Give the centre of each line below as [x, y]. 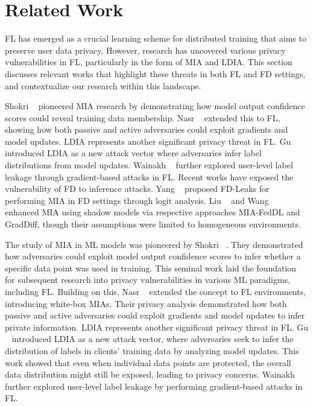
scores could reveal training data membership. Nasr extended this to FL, [143, 117]
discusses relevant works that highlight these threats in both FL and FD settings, [155, 73]
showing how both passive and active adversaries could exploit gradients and [147, 129]
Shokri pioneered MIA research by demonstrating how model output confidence [155, 106]
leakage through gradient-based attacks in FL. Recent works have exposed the [149, 176]
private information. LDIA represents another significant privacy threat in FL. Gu [157, 327]
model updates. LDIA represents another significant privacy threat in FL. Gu [148, 141]
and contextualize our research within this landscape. [103, 85]
